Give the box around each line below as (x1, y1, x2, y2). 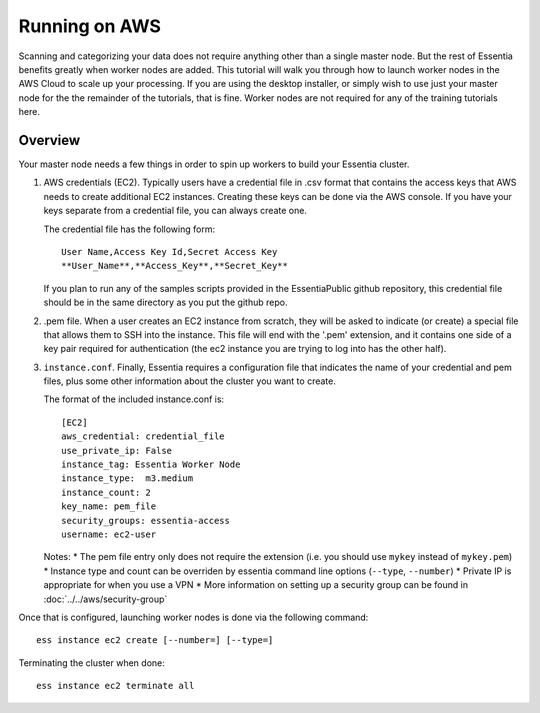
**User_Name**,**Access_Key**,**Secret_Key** (61, 260, 289, 272)
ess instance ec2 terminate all (36, 680, 195, 692)
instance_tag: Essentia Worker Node (61, 459, 241, 470)
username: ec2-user (61, 529, 157, 540)
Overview (18, 131, 81, 149)
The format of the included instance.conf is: (43, 393, 225, 405)
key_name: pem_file (61, 501, 157, 512)
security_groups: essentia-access (61, 515, 230, 526)
